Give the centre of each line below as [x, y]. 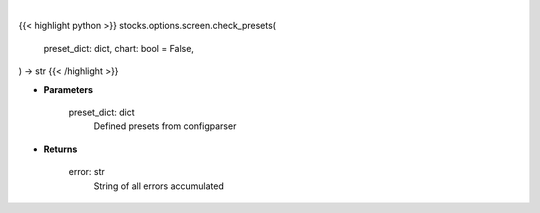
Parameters [68, 89]
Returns [60, 149]
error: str [86, 172]
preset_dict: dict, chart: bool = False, [119, 48]
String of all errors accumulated [159, 186]
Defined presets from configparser [165, 126]
